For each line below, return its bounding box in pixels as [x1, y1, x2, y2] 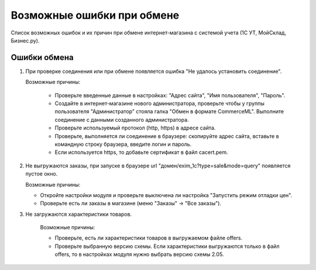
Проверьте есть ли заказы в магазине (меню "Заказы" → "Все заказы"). [40, 200, 222, 207]
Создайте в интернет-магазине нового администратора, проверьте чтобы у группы [54, 100, 265, 107]
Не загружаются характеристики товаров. [25, 211, 132, 218]
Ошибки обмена [11, 52, 74, 62]
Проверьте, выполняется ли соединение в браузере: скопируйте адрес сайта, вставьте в [54, 132, 279, 139]
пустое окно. [25, 170, 58, 177]
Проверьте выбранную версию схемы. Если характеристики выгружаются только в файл [54, 243, 280, 250]
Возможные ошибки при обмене [11, 9, 180, 22]
